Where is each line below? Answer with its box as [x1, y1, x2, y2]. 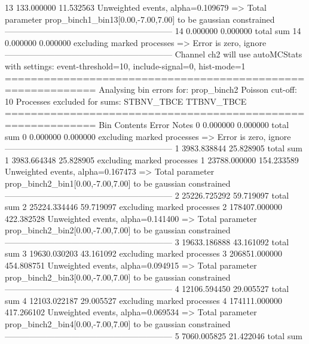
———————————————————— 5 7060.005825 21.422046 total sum [5, 329, 302, 342]
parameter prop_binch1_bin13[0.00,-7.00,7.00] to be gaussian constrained [5, 13, 275, 25]
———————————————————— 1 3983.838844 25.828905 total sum [5, 142, 302, 154]
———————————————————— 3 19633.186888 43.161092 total [5, 235, 289, 248]
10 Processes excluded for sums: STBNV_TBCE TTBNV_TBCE [5, 95, 247, 107]
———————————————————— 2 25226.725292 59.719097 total [5, 188, 289, 201]
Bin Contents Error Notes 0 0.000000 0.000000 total [99, 118, 289, 130]
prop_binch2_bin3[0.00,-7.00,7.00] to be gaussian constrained [5, 270, 231, 283]
